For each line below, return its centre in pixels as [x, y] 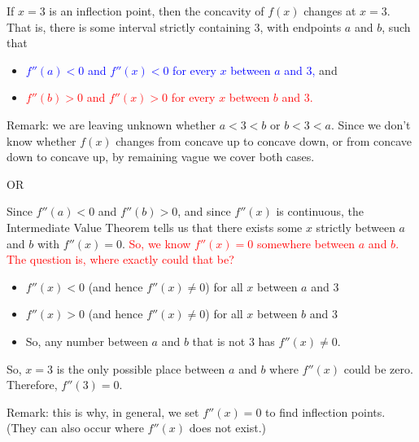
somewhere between [306, 243]
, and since [204, 211]
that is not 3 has [234, 341]
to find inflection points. [325, 411]
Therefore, [32, 385]
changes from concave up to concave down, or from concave [264, 140]
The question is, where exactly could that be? [120, 259]
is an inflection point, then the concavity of [157, 11]
